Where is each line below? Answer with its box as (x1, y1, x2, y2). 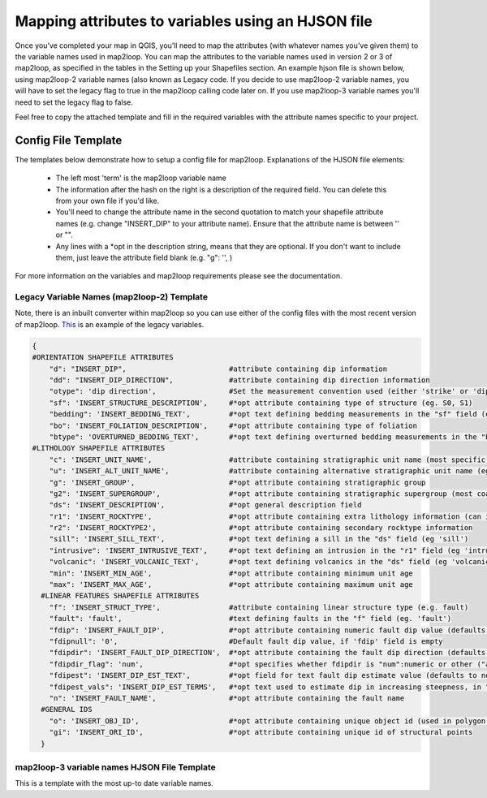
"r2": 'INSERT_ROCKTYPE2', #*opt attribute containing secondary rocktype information (49, 524, 473, 533)
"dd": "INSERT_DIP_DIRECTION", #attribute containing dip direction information (49, 376, 430, 385)
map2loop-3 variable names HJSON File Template (15, 761, 217, 773)
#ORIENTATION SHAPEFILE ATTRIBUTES (32, 353, 174, 362)
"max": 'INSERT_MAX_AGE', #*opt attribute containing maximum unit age (49, 580, 413, 589)
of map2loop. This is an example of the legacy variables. (15, 319, 205, 329)
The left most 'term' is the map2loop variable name (55, 173, 226, 183)
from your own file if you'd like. (55, 196, 160, 205)
